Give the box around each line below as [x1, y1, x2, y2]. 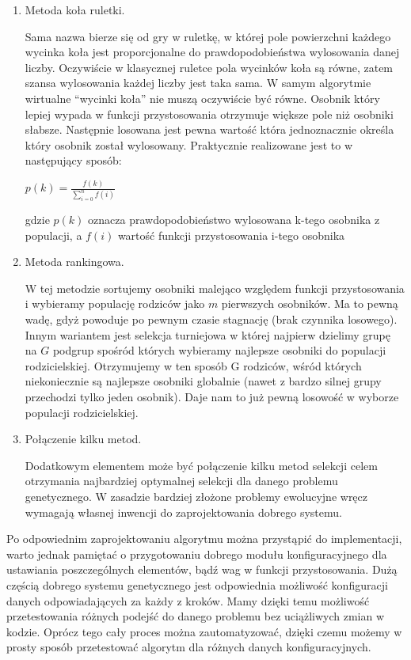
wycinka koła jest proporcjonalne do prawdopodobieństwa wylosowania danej [25, 44, 400, 60]
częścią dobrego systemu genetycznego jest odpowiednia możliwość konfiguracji [6, 576, 388, 593]
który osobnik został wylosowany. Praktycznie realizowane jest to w [25, 136, 353, 153]
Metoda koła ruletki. [25, 2, 125, 17]
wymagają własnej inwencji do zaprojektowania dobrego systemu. [25, 503, 342, 520]
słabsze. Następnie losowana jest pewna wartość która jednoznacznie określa [25, 121, 394, 138]
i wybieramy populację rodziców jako [25, 295, 205, 312]
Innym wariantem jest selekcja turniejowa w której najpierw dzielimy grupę [25, 326, 390, 343]
